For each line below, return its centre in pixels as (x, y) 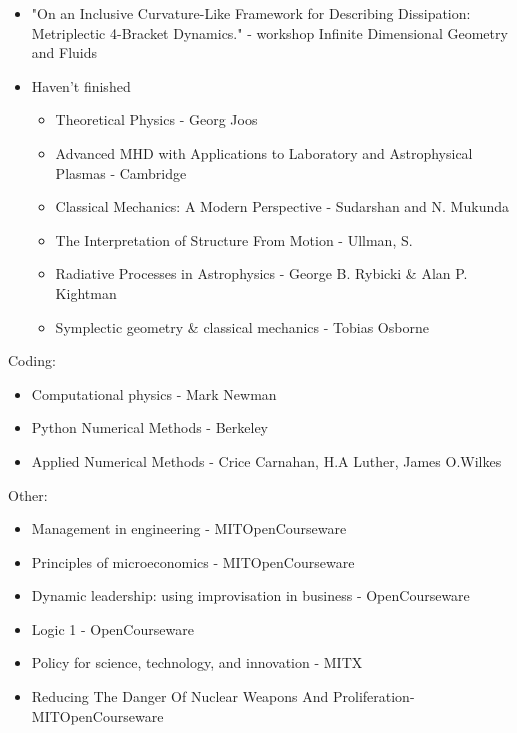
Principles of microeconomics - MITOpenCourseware (193, 561)
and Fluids (64, 52)
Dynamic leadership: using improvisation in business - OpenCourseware (250, 595)
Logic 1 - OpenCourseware (112, 628)
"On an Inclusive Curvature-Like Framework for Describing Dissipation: (251, 13)
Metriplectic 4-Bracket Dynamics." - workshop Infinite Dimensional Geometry (269, 32)
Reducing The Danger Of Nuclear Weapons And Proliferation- (223, 696)
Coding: (32, 360)
